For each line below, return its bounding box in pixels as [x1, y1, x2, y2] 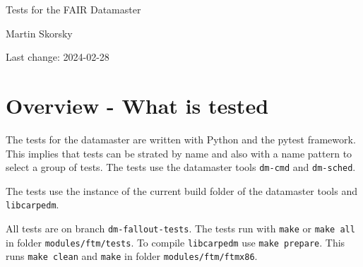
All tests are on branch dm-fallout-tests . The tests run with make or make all [6, 221, 355, 235]
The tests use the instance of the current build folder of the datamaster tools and [6, 183, 357, 198]
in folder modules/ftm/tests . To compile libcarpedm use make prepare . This [6, 235, 345, 249]
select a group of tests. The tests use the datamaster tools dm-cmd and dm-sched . [6, 160, 356, 174]
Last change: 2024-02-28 [6, 49, 109, 64]
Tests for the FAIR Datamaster [6, 2, 141, 16]
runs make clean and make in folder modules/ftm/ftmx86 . [6, 249, 258, 263]
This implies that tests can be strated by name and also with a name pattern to [6, 146, 352, 160]
